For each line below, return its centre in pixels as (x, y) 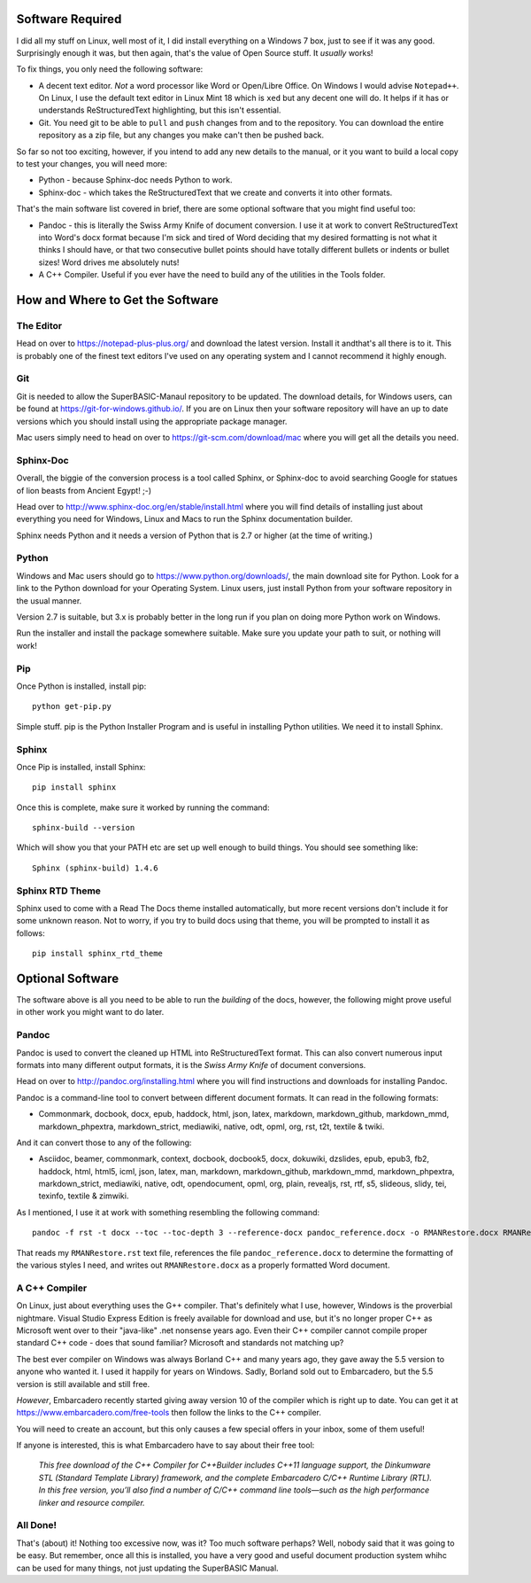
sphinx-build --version (84, 828)
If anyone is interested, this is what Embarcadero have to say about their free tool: (165, 1446)
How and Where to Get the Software (117, 300)
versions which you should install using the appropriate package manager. (152, 421)
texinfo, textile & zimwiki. (84, 1196)
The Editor (39, 325)
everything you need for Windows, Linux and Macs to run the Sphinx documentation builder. (185, 519)
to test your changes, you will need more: (92, 164)
